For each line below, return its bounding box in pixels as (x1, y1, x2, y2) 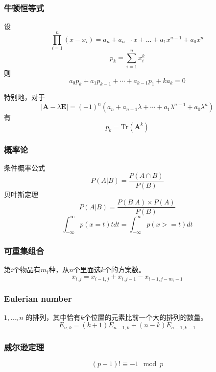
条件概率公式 (4, 162, 45, 172)
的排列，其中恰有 (25, 312, 81, 322)
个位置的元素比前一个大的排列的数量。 (84, 312, 208, 322)
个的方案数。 (104, 264, 146, 274)
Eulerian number (4, 292, 72, 305)
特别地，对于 (4, 92, 45, 102)
